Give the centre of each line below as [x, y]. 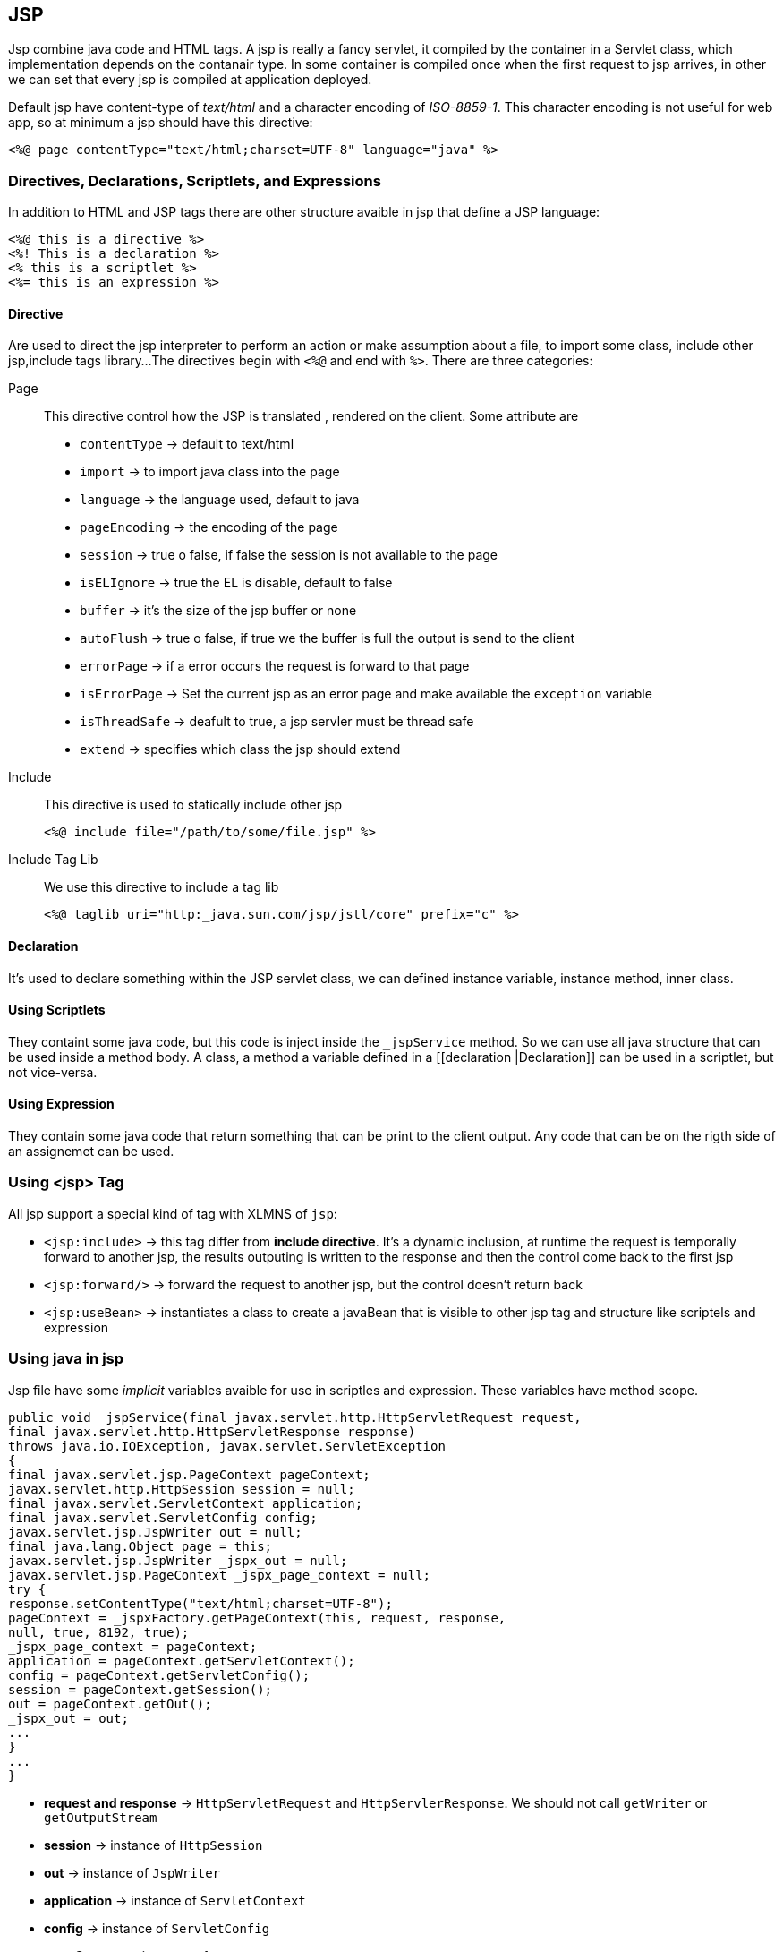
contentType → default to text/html [187, 444]
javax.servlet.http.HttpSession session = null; [182, 1489]
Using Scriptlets [57, 1010]
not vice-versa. [53, 1072]
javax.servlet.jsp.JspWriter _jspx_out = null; [178, 1560]
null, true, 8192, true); [99, 1632]
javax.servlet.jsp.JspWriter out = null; [155, 1532]
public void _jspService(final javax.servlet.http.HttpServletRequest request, [295, 1417]
